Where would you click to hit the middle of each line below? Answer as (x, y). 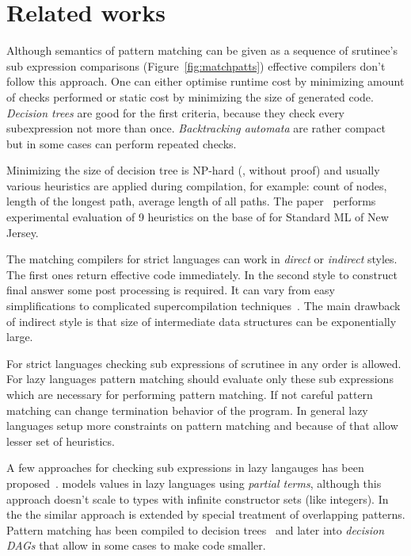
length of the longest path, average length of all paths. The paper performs (191, 201)
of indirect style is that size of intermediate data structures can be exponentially (202, 321)
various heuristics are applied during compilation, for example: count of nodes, (197, 185)
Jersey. (23, 232)
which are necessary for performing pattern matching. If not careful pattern (190, 394)
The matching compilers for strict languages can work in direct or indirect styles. (202, 259)
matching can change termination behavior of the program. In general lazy (187, 410)
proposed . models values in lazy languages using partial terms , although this (194, 483)
